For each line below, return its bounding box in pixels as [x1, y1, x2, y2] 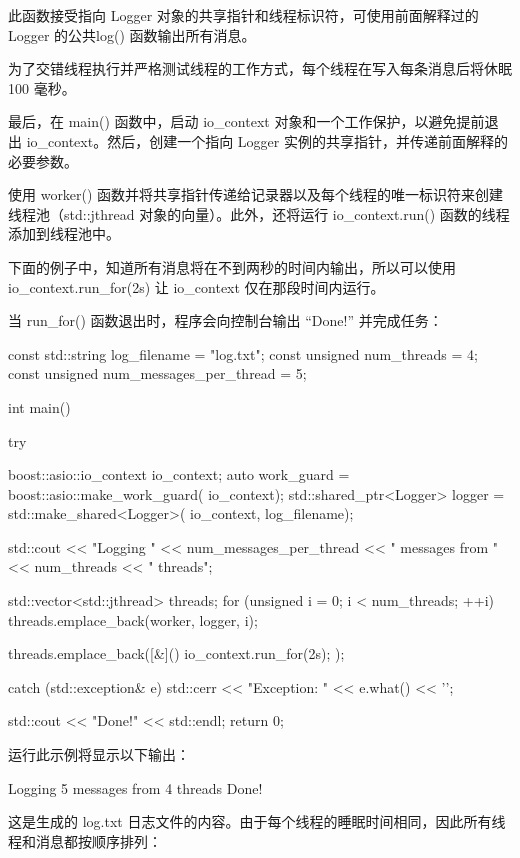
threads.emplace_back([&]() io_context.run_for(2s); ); [8, 643, 345, 664]
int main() [8, 396, 71, 417]
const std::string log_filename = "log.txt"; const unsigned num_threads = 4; [8, 343, 478, 364]
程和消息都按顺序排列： [8, 830, 162, 851]
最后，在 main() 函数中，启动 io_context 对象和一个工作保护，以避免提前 [8, 111, 485, 132]
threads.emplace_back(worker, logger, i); [8, 609, 258, 630]
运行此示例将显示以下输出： [8, 744, 190, 765]
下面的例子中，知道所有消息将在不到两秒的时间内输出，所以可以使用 [8, 256, 456, 277]
